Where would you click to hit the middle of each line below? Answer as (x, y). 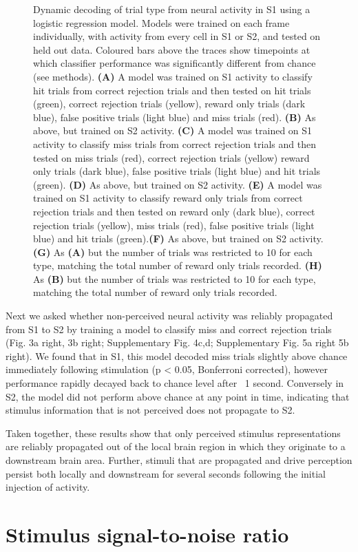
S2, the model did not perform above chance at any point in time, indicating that (178, 396)
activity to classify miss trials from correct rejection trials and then (175, 144)
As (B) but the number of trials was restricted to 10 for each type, (175, 278)
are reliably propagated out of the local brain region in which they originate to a (176, 446)
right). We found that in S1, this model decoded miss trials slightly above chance (177, 355)
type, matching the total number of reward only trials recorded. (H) (178, 265)
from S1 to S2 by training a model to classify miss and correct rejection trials (169, 329)
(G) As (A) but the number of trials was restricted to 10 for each (173, 252)
